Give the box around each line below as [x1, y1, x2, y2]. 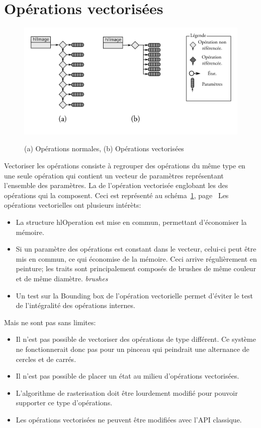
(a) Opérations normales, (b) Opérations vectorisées [24, 143, 184, 154]
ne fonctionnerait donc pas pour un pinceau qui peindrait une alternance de [16, 343, 249, 354]
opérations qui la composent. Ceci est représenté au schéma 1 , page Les [4, 190, 229, 200]
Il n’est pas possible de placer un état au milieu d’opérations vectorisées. [16, 371, 239, 381]
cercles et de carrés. [16, 353, 76, 364]
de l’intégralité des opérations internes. [16, 300, 135, 311]
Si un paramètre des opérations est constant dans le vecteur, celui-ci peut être [16, 243, 256, 254]
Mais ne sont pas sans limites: [4, 317, 96, 327]
